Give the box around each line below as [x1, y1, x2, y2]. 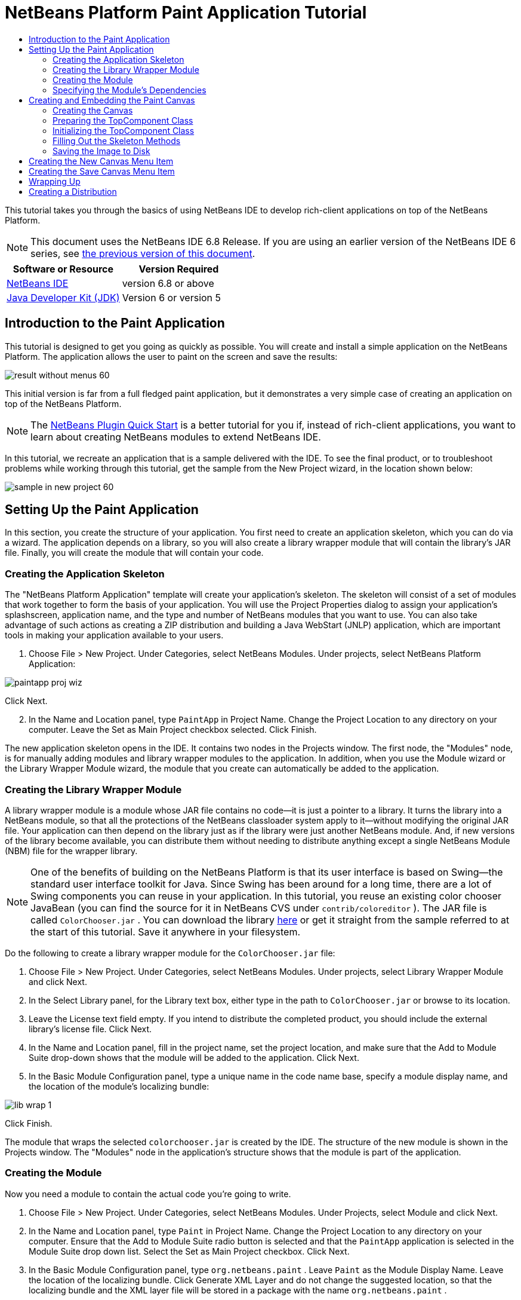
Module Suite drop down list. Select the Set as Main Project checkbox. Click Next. [29, 1246, 350, 1256]
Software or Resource [13, 262, 113, 275]
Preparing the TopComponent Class [53, 115, 193, 126]
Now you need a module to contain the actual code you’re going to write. [5, 1188, 291, 1199]
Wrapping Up [29, 176, 81, 186]
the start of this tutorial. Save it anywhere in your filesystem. [30, 925, 301, 938]
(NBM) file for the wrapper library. [5, 845, 138, 856]
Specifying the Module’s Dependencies [53, 84, 206, 95]
